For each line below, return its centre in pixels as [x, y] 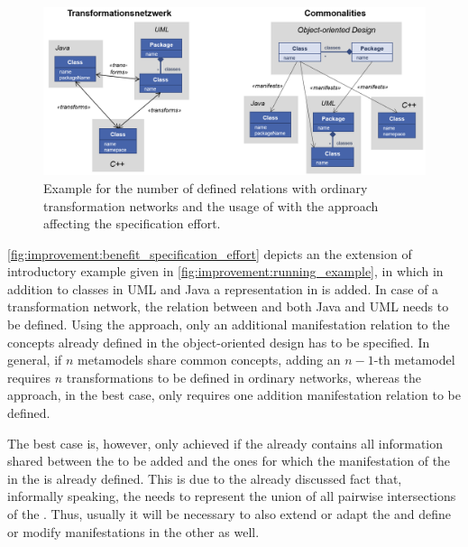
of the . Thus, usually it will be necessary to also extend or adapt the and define [229, 514]
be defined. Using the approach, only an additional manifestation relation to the [229, 324]
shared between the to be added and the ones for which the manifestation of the [229, 461]
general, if [35, 360]
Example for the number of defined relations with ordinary [206, 187]
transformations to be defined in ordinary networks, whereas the [244, 377]
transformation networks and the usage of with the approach [211, 205]
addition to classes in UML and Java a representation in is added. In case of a [223, 288]
